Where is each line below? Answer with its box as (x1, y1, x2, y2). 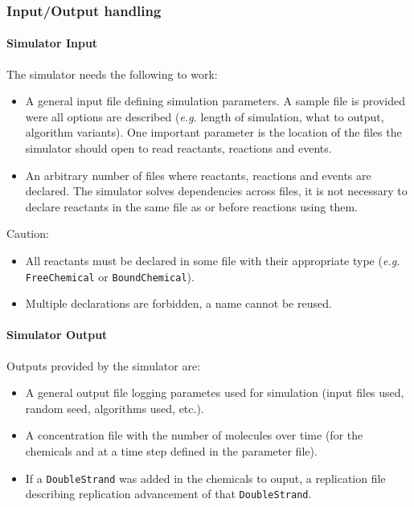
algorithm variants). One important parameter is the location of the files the (25, 124, 402, 141)
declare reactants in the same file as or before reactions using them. (25, 198, 358, 215)
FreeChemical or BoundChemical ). (25, 268, 195, 284)
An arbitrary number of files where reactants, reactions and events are (25, 166, 371, 183)
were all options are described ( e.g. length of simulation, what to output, (25, 108, 384, 125)
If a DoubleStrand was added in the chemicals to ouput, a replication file (25, 469, 386, 486)
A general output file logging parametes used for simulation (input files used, (25, 384, 404, 401)
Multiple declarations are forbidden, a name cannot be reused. (25, 295, 332, 312)
